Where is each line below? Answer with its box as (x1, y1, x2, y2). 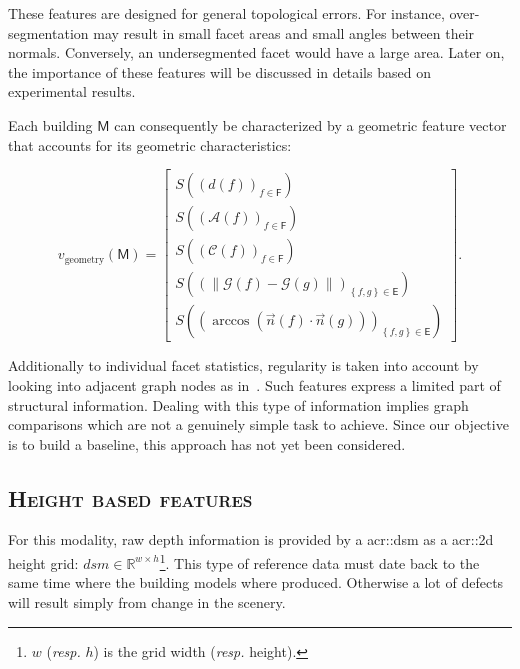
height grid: (8, 552, 79, 573)
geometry (64, 254, 105, 265)
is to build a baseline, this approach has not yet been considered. (8, 433, 406, 454)
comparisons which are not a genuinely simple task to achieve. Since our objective (8, 414, 509, 435)
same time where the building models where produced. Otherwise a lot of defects (8, 572, 504, 593)
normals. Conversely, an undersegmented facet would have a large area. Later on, (8, 42, 505, 63)
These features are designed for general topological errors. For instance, (8, 3, 445, 23)
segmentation (8, 22, 89, 43)
